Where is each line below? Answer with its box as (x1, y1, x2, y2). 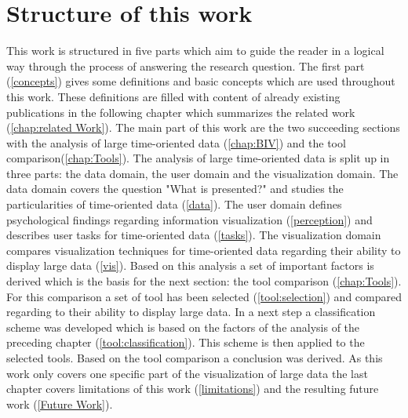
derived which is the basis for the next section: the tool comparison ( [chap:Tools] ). (6, 273, 402, 289)
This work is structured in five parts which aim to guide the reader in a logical (6, 42, 384, 59)
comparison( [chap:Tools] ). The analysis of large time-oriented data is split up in (6, 150, 390, 166)
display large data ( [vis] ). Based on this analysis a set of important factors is (6, 257, 374, 274)
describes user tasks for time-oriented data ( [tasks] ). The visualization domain (6, 227, 381, 243)
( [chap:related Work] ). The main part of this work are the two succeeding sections (6, 119, 400, 136)
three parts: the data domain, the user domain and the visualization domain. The (6, 165, 399, 181)
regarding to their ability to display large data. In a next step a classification (6, 304, 376, 320)
